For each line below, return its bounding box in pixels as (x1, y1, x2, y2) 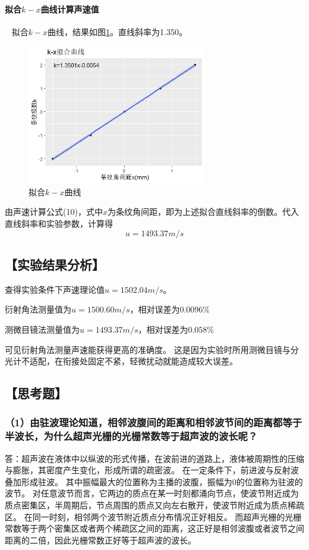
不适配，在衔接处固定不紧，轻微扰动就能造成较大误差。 (21, 355, 238, 367)
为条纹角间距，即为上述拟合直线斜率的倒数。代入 (107, 205, 299, 218)
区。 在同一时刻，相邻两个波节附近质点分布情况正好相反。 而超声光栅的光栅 (5, 510, 302, 523)
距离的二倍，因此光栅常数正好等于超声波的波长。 (5, 533, 196, 546)
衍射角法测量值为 (5, 303, 71, 315)
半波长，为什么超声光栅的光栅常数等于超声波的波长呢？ (5, 429, 258, 443)
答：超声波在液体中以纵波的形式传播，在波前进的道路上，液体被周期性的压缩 (5, 452, 304, 464)
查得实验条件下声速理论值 (5, 283, 105, 295)
